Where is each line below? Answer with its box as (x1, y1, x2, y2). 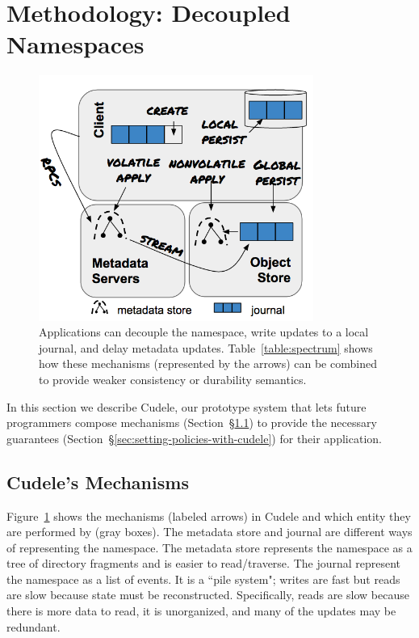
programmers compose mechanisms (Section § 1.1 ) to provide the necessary (6, 414, 377, 431)
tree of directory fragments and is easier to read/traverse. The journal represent (6, 555, 401, 572)
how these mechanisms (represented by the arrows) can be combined (39, 355, 377, 372)
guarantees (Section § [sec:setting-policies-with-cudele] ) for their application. (6, 429, 382, 446)
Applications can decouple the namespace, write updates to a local (39, 323, 369, 340)
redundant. (6, 618, 61, 635)
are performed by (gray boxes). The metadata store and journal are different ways (6, 523, 413, 540)
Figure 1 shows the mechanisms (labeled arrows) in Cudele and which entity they (6, 507, 411, 524)
